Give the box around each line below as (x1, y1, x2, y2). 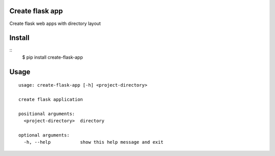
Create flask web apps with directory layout (9, 20, 101, 27)
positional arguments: (18, 111, 75, 117)
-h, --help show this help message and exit (23, 139, 164, 145)
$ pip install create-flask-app (22, 54, 84, 60)
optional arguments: (18, 132, 70, 138)
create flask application (18, 97, 84, 102)
